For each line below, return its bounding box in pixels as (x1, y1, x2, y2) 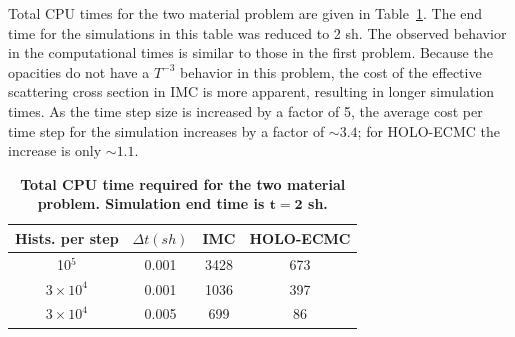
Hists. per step (15, 227, 119, 248)
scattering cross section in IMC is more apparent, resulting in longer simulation (8, 81, 495, 102)
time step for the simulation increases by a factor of (8, 120, 325, 141)
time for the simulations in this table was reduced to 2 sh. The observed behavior (8, 22, 507, 43)
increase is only (8, 140, 102, 161)
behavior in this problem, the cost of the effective (180, 61, 482, 82)
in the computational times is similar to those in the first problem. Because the (8, 42, 493, 63)
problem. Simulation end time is (37, 193, 265, 214)
